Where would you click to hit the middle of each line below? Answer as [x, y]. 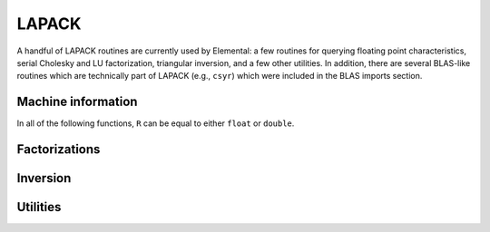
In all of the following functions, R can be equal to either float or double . [156, 123]
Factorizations [59, 150]
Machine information [77, 102]
